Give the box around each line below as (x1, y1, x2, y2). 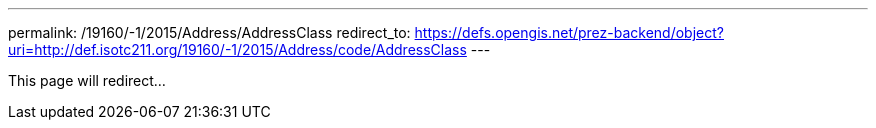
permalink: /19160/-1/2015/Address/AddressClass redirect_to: (8, 24, 411, 41)
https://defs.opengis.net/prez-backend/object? (414, 24, 724, 41)
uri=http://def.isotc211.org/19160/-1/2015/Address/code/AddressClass (8, 41, 467, 58)
